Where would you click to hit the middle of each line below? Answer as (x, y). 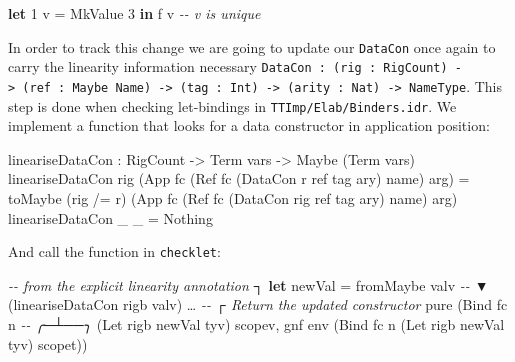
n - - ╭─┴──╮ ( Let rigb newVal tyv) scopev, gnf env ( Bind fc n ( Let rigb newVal (256, 324)
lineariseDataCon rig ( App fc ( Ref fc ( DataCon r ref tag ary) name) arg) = (239, 178)
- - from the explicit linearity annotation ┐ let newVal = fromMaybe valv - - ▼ (248, 284)
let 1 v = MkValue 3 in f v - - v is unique (134, 13)
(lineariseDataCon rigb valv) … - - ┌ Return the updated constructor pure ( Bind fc (258, 304)
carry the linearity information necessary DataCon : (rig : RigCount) (228, 66)
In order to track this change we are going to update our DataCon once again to (252, 46)
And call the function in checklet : (114, 251)
